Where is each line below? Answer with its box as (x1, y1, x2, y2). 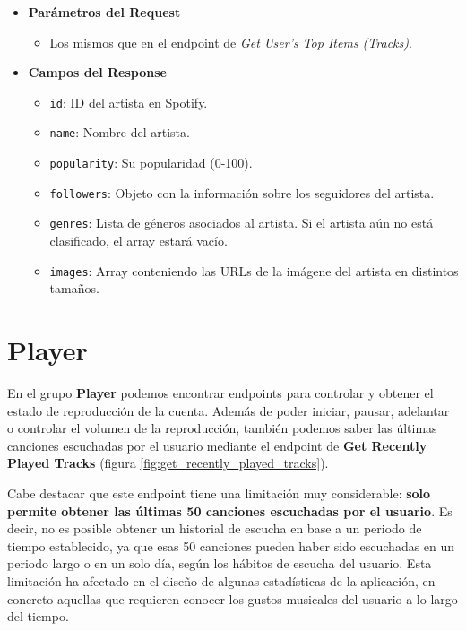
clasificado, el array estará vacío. (49, 231, 228, 250)
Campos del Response (28, 63, 167, 82)
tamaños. (49, 279, 99, 298)
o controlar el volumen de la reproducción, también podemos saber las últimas (7, 419, 437, 437)
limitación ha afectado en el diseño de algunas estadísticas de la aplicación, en (7, 571, 436, 590)
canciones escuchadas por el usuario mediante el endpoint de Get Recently (7, 436, 427, 454)
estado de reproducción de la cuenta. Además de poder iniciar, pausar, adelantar (7, 401, 450, 419)
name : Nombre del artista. (49, 123, 190, 142)
